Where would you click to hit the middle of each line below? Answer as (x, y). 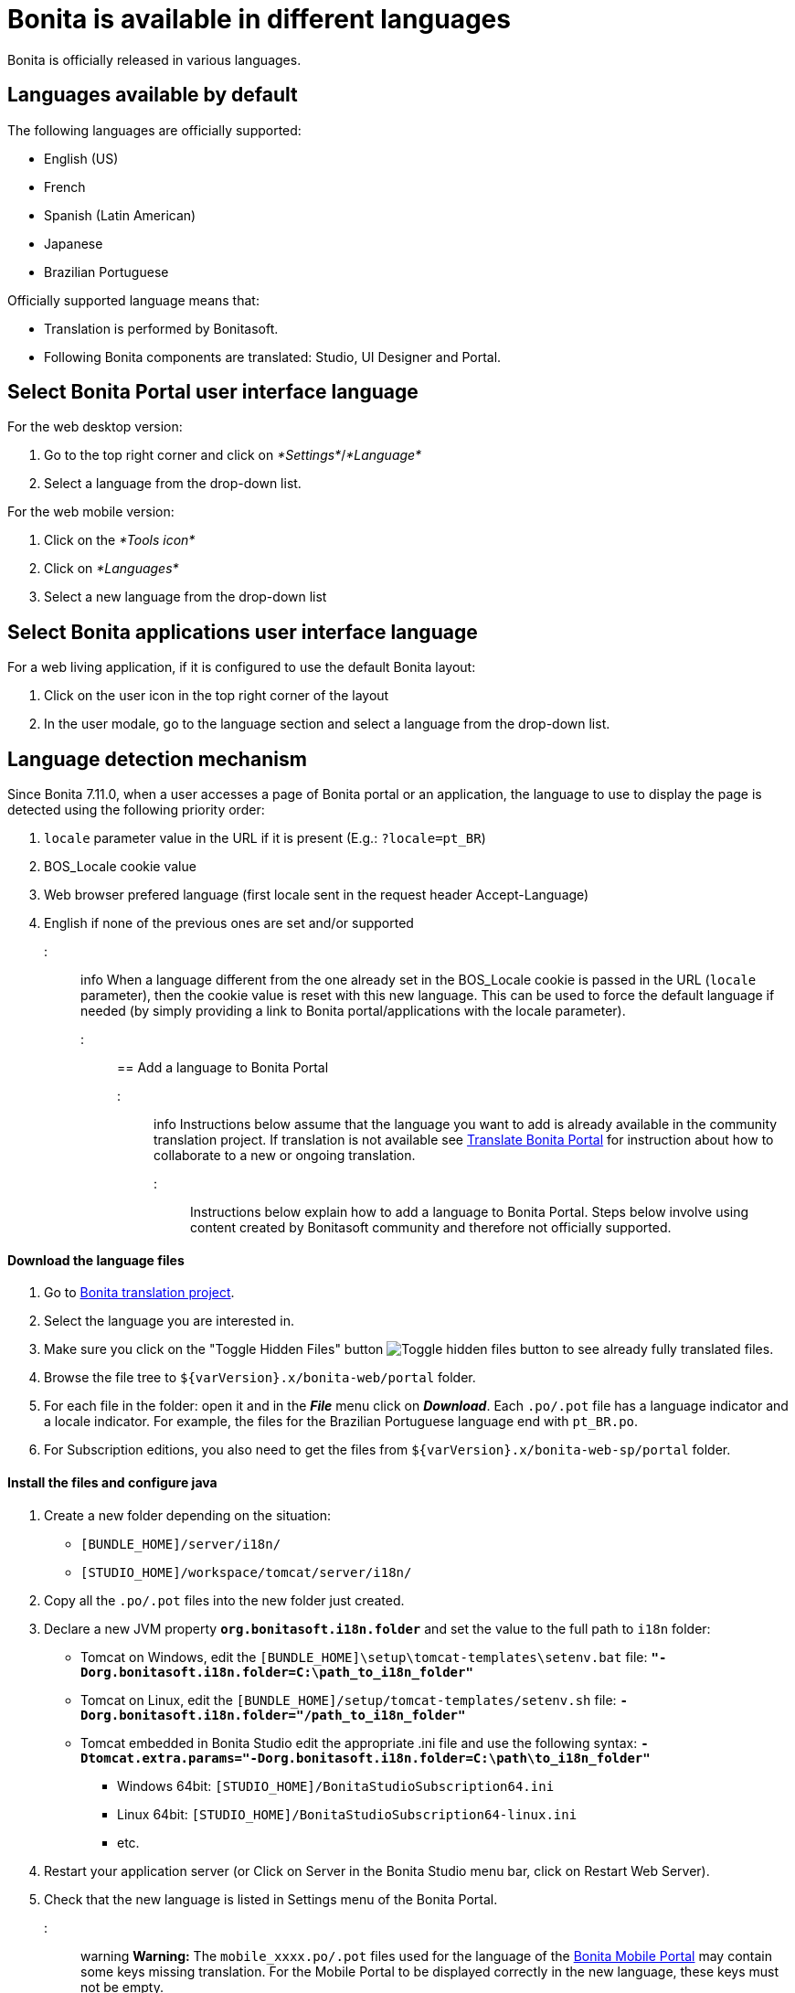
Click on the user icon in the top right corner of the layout (217, 696)
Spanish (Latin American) (120, 215)
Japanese (74, 243)
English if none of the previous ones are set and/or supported (229, 923)
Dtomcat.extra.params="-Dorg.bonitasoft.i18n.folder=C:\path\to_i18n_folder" (366, 1758)
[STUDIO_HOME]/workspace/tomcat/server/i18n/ (246, 1572)
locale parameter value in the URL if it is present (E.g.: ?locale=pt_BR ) (265, 838)
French (65, 187)
